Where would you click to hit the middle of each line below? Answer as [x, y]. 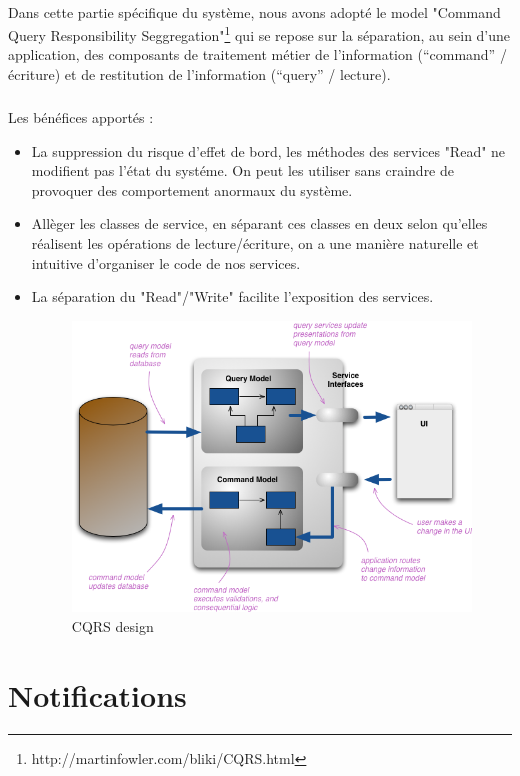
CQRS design [112, 625]
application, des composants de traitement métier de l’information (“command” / [257, 54]
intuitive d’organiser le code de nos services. [166, 262]
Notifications [97, 694]
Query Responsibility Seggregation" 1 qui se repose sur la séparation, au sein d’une [259, 33]
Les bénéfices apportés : [81, 117]
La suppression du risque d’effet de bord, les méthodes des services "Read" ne [268, 150]
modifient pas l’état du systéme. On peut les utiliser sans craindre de [242, 170]
